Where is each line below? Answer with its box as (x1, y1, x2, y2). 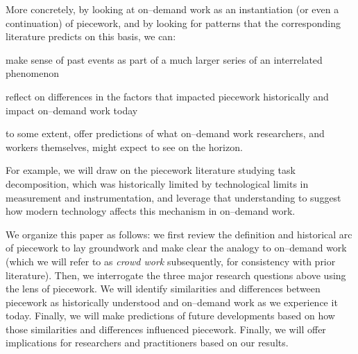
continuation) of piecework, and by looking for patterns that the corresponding (6, 15, 341, 30)
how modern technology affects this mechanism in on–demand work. (6, 204, 296, 218)
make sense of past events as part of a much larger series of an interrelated (6, 52, 323, 67)
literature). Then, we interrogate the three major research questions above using (6, 267, 346, 282)
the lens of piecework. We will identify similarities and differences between (6, 281, 321, 296)
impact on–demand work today (6, 103, 138, 117)
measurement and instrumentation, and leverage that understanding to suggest (6, 190, 341, 204)
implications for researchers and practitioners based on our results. (6, 335, 289, 350)
